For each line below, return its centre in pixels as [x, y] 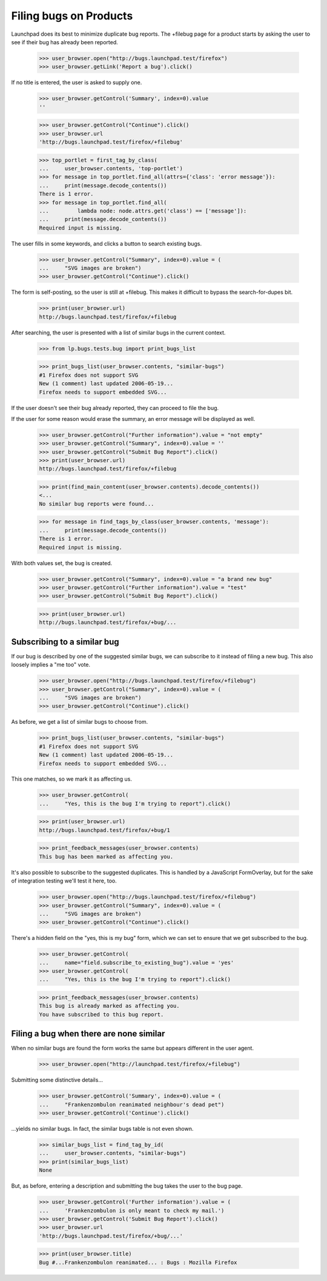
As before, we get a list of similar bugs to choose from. [80, 722]
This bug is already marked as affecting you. [109, 1006]
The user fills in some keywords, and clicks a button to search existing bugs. [107, 243]
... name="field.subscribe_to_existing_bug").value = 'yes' [137, 962]
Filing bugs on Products [72, 16]
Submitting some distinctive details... [57, 1080]
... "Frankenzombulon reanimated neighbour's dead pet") [132, 1104]
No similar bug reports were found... [97, 504]
